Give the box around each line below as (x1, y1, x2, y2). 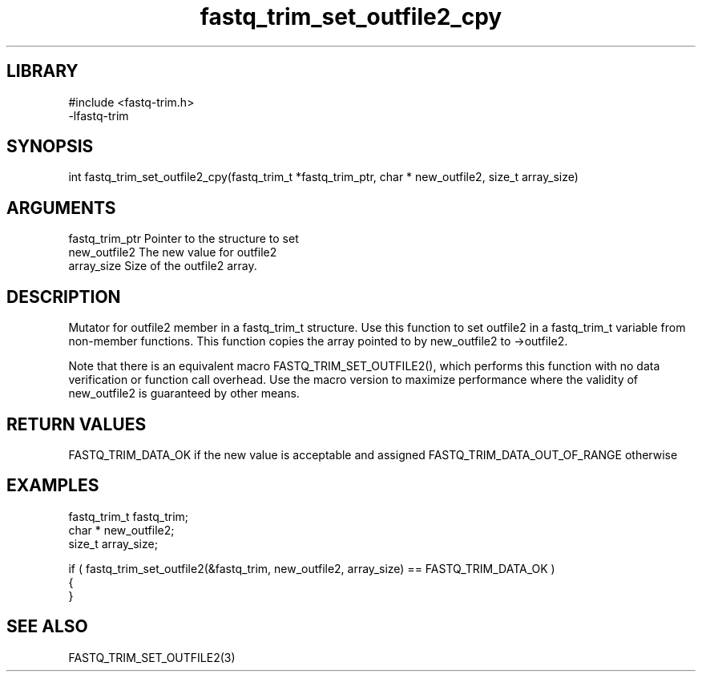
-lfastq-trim (68, 108, 129, 123)
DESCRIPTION (6, 286, 121, 307)
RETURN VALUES (6, 414, 147, 434)
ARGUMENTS (6, 197, 116, 218)
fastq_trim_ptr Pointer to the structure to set (68, 232, 299, 246)
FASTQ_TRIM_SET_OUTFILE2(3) (68, 650, 236, 664)
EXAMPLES (6, 475, 99, 496)
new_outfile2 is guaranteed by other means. (68, 386, 300, 401)
